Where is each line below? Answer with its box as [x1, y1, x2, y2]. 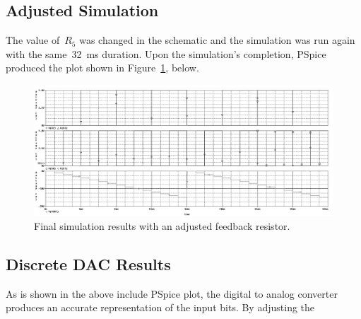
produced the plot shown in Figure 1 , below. [6, 60, 199, 75]
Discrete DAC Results [6, 253, 171, 275]
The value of [6, 33, 60, 47]
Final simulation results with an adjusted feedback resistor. [34, 219, 290, 233]
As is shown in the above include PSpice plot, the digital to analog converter [6, 286, 338, 301]
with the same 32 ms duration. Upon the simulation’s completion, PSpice [6, 46, 326, 61]
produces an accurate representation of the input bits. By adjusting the [6, 300, 315, 315]
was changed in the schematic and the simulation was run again [79, 33, 355, 47]
